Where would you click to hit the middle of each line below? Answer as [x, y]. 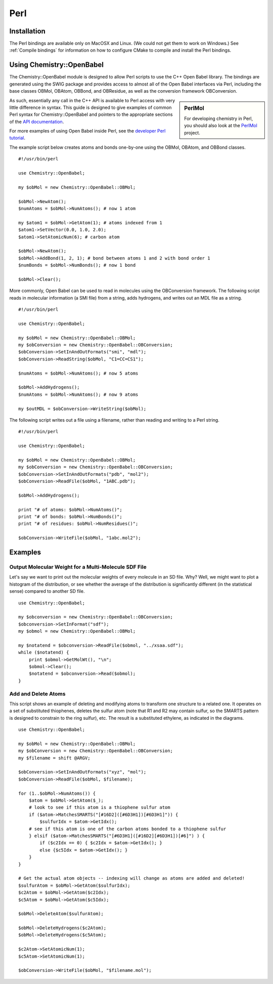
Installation [27, 31]
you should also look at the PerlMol [221, 126]
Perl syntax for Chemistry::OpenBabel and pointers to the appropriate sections [91, 114]
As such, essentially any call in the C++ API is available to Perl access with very [92, 100]
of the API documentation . [37, 121]
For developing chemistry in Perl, [218, 118]
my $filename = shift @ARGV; [54, 758]
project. [192, 133]
